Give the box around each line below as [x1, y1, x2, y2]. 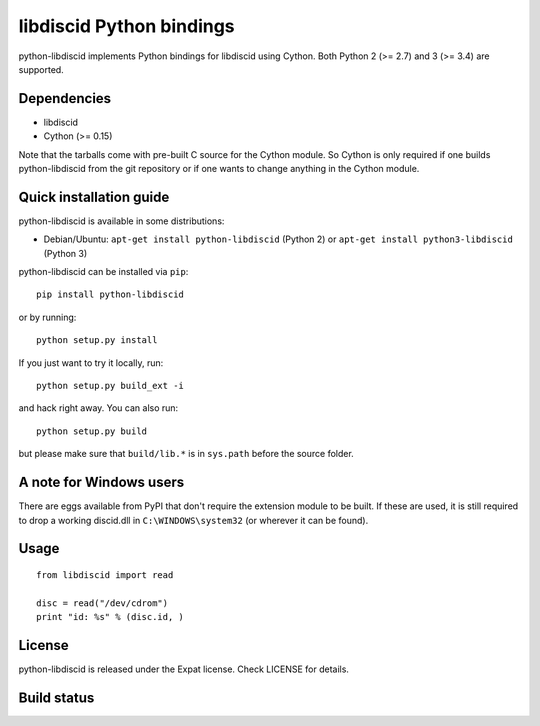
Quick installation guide [18, 188, 170, 205]
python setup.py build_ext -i [36, 380, 185, 392]
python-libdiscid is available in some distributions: [18, 215, 225, 227]
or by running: [18, 311, 77, 323]
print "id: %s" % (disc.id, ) [36, 611, 185, 623]
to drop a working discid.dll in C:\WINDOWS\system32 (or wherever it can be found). [18, 514, 369, 526]
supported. [18, 63, 64, 75]
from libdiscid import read [36, 569, 174, 580]
